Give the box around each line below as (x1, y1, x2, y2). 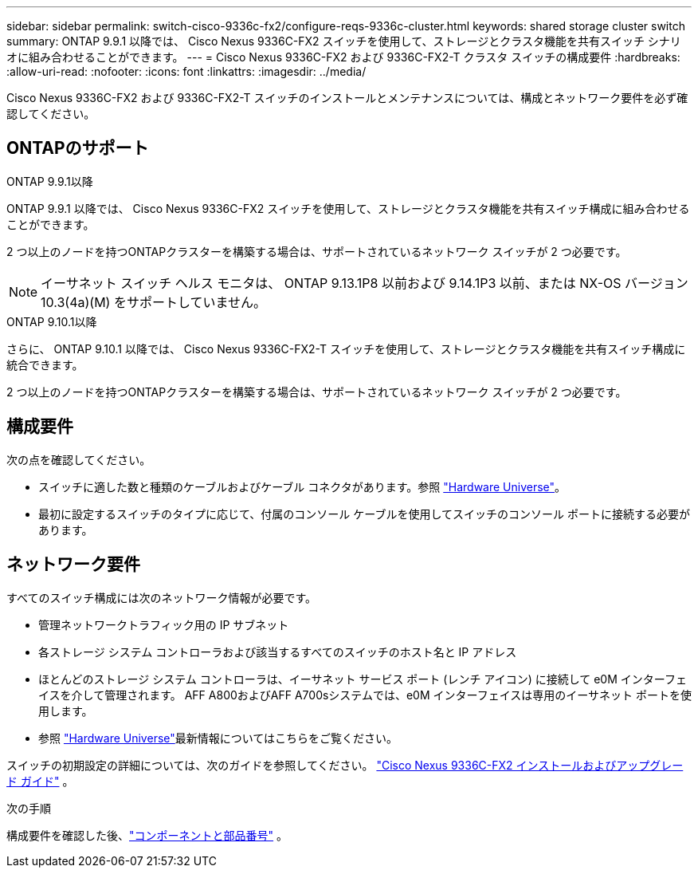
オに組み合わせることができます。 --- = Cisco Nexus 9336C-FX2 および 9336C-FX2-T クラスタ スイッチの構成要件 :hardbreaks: (6, 50, 680, 64)
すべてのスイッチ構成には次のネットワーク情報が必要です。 (6, 590, 317, 604)
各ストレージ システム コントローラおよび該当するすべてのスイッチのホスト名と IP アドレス (38, 644, 517, 659)
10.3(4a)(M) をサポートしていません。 (41, 293, 266, 310)
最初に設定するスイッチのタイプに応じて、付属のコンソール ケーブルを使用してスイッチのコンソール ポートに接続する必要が (38, 506, 690, 521)
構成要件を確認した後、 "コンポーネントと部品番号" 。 (6, 828, 288, 842)
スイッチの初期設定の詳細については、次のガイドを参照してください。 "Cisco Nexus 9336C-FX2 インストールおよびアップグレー (6, 758, 684, 772)
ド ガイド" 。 (6, 774, 74, 788)
